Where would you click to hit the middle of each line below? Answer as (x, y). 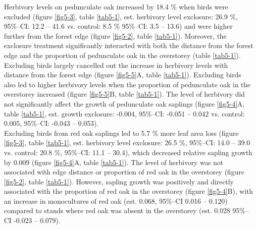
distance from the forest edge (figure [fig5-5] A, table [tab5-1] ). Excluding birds (123, 75)
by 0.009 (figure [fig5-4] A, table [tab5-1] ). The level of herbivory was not (114, 162)
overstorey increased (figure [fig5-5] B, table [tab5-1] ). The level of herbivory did (125, 94)
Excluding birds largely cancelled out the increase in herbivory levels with (116, 65)
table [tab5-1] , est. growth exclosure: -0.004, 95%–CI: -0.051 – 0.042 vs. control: (125, 113)
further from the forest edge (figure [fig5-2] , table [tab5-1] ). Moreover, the (115, 35)
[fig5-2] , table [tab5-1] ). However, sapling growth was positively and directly (119, 181)
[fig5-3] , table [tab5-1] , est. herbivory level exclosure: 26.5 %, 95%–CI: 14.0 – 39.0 (127, 143)
